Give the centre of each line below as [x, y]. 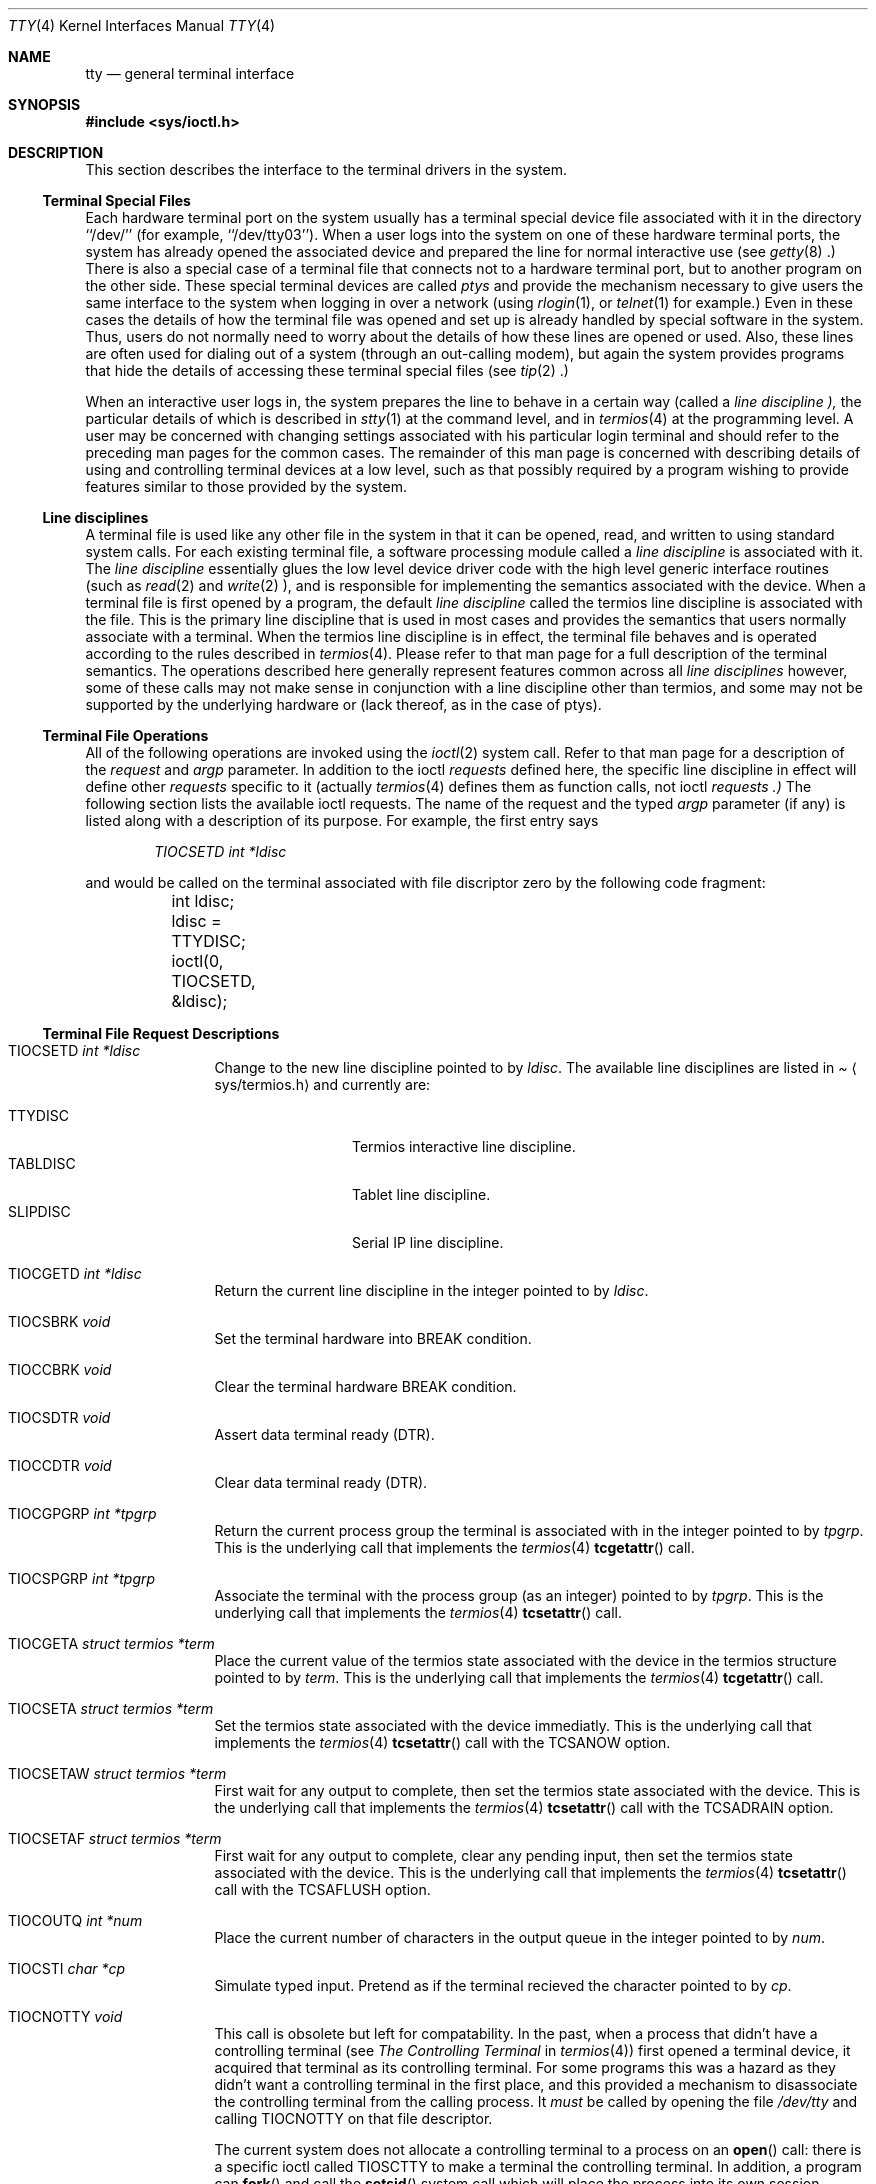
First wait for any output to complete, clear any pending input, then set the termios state [503, 1855]
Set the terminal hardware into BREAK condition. [373, 1338]
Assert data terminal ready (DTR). [324, 1434]
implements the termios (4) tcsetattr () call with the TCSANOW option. [442, 1742]
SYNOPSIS [44, 104]
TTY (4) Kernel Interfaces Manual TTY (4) [142, 25]
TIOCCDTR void [60, 1465]
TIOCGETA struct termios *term [111, 1643]
